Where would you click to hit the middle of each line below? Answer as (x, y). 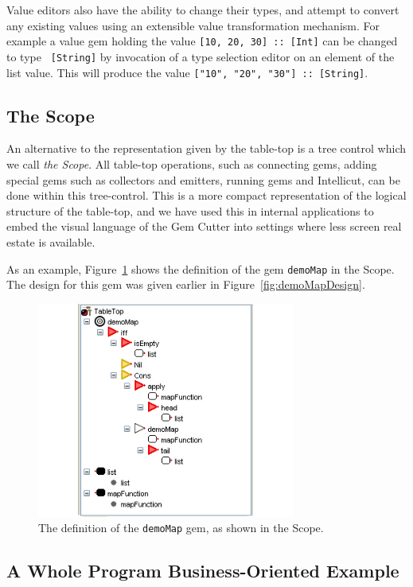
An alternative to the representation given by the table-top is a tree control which (206, 148)
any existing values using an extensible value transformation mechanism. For (193, 25)
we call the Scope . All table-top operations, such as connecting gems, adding (192, 163)
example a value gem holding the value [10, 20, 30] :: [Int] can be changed (202, 41)
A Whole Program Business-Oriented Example (203, 571)
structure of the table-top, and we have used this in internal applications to (190, 210)
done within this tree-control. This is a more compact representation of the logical (206, 195)
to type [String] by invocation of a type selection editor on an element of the (201, 56)
